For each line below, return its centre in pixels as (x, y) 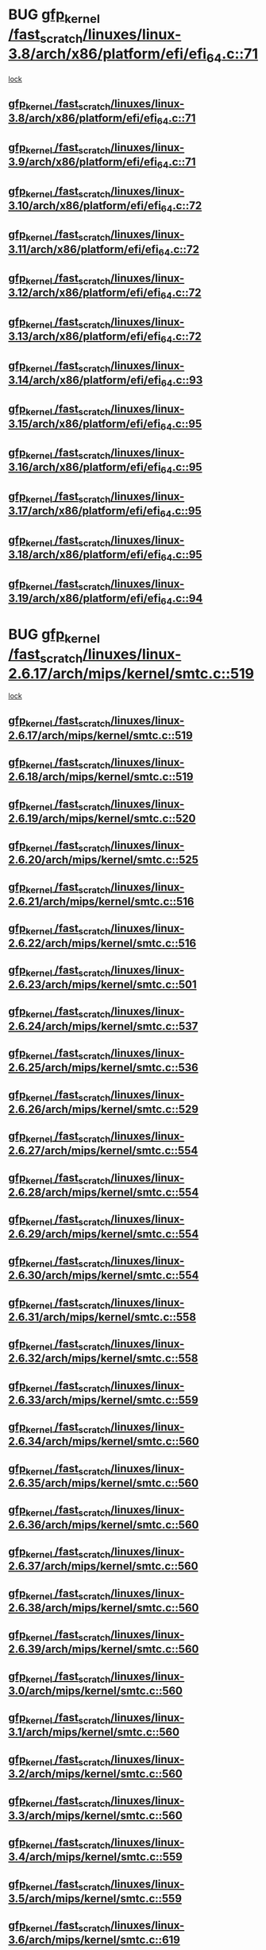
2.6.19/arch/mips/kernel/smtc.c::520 (102, 818)
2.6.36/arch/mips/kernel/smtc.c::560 (104, 1525)
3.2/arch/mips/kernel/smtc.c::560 (95, 1774)
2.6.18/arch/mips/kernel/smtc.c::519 (101, 777)
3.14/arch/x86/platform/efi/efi (85, 380)
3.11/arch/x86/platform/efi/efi (83, 249)
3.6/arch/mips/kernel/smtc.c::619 (94, 1940)
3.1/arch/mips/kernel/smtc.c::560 (94, 1732)
